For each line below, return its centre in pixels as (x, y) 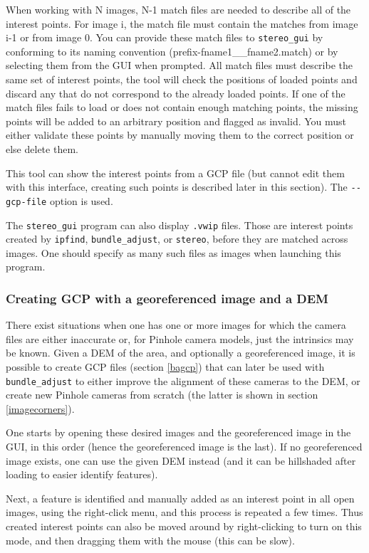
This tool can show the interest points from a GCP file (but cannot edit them (175, 173)
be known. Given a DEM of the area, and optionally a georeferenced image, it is (181, 353)
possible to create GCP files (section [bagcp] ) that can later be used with (165, 367)
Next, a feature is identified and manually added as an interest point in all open (180, 498)
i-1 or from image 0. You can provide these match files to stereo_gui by (165, 37)
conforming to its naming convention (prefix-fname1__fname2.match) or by (172, 51)
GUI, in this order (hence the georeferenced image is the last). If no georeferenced (184, 447)
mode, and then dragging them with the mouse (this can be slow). (150, 540)
